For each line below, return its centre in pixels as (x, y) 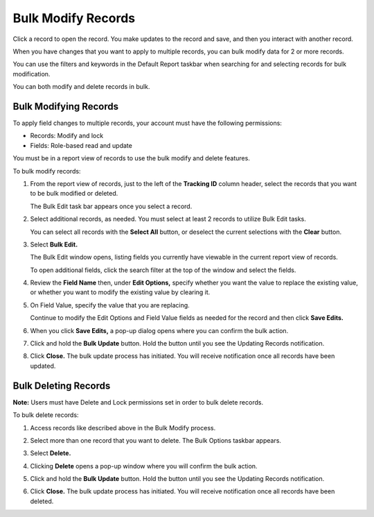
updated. (43, 366)
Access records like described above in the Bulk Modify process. (123, 427)
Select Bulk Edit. (54, 244)
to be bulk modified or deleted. (74, 194)
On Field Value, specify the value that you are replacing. (110, 305)
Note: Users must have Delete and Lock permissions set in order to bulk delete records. (138, 402)
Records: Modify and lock (67, 136)
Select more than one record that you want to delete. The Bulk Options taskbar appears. (156, 440)
